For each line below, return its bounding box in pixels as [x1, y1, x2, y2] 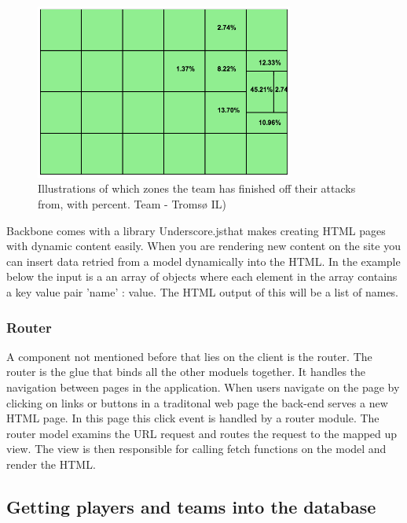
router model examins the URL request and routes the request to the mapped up [6, 425, 398, 441]
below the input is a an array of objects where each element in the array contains [6, 268, 398, 285]
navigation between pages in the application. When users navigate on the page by [6, 378, 400, 395]
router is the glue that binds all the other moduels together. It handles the [6, 363, 366, 380]
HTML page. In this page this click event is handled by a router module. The [6, 410, 379, 426]
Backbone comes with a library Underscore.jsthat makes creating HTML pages [6, 222, 386, 238]
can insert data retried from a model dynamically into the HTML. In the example [6, 252, 401, 269]
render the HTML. [6, 455, 96, 472]
